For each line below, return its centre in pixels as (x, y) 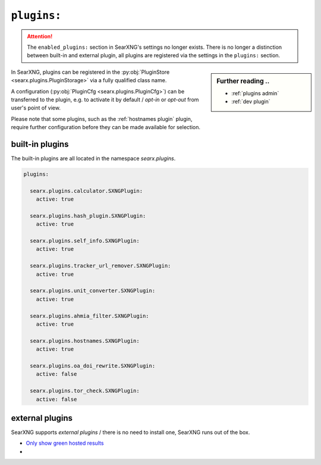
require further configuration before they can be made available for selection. (106, 127)
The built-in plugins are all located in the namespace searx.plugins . (93, 158)
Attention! (40, 36)
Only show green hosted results (65, 443)
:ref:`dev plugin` (251, 102)
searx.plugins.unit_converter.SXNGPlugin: (93, 291)
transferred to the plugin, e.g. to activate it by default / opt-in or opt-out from (105, 99)
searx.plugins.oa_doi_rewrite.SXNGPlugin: (93, 366)
